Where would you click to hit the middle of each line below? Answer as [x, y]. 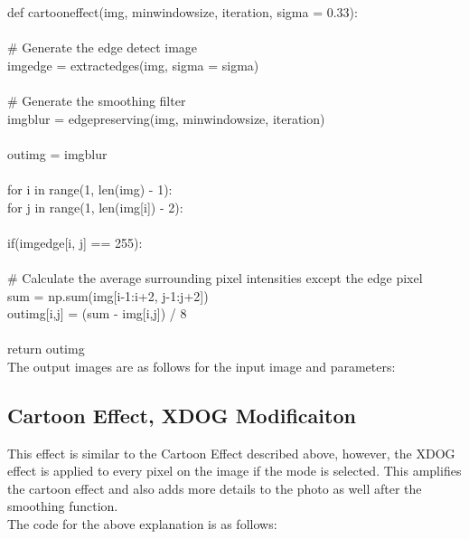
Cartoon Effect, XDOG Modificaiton [182, 415]
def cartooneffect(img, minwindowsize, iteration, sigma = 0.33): [183, 12]
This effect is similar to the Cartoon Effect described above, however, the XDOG [231, 453]
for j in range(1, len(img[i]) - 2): [95, 207]
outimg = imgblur [57, 153]
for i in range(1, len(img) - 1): [90, 189]
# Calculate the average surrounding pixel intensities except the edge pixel [215, 277]
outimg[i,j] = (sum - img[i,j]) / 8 [97, 313]
